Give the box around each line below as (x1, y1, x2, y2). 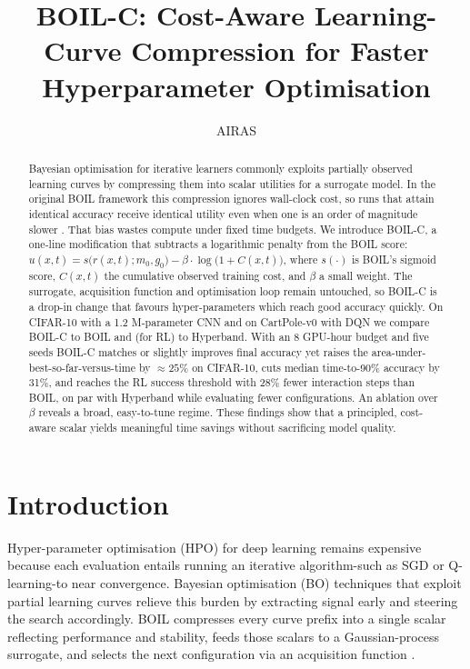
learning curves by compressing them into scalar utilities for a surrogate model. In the (28, 175, 435, 191)
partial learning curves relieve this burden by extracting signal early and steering (7, 591, 458, 610)
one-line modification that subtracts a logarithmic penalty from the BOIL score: (28, 236, 408, 252)
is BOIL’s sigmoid (351, 251, 436, 266)
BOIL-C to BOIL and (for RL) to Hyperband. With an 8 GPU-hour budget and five (28, 329, 429, 344)
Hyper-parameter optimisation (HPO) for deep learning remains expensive (7, 537, 422, 556)
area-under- (371, 344, 426, 359)
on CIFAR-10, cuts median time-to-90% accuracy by (192, 359, 440, 374)
